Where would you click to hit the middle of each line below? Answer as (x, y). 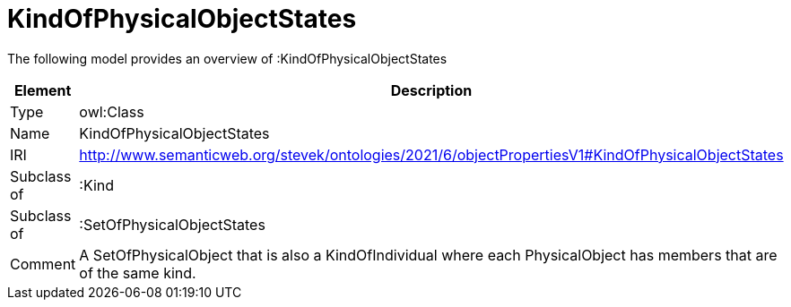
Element (43, 90)
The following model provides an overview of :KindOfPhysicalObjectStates (227, 58)
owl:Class (112, 111)
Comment (43, 264)
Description (431, 90)
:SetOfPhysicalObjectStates (172, 224)
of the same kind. (138, 273)
